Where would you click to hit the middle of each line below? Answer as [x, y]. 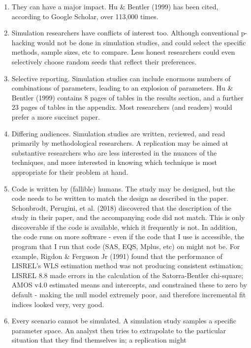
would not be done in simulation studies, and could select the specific [141, 42]
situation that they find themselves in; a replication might [99, 340]
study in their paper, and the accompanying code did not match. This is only [128, 217]
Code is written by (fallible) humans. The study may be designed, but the [123, 188]
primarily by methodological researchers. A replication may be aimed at [120, 143]
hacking [23, 42]
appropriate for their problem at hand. [70, 172]
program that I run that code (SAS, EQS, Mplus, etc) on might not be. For [126, 246]
